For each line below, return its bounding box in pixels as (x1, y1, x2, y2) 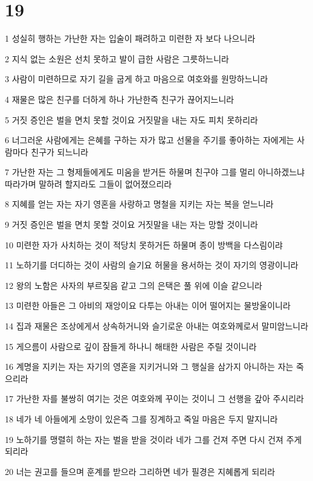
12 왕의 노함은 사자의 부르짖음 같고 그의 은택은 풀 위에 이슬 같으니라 (5, 279, 262, 291)
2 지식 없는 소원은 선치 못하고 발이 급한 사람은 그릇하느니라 (5, 52, 229, 65)
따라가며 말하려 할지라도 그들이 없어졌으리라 (5, 177, 172, 190)
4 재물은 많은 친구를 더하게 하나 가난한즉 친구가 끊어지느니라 (5, 92, 234, 105)
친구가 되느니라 (31, 145, 89, 158)
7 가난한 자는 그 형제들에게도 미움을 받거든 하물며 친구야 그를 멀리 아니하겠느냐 (5, 166, 305, 178)
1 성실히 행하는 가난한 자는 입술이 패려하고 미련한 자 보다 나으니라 (5, 32, 256, 45)
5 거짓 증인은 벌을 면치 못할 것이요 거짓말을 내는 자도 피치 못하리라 (5, 113, 258, 126)
